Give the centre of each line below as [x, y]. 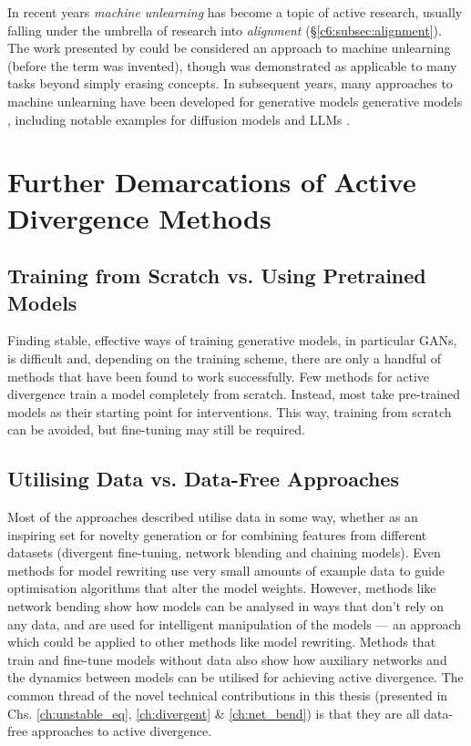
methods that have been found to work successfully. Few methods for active [219, 376]
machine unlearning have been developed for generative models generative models [235, 101]
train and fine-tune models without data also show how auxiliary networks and [227, 659]
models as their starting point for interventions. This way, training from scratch [230, 411]
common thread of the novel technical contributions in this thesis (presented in [228, 695]
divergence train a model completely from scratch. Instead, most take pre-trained [234, 394]
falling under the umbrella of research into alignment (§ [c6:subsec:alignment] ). [225, 30]
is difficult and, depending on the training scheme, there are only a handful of [224, 358]
